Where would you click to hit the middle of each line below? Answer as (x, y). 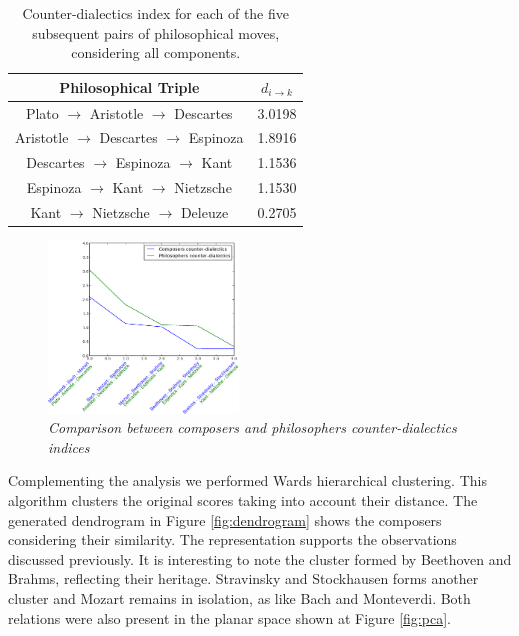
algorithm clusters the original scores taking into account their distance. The (243, 500)
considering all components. (156, 52)
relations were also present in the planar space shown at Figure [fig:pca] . (229, 617)
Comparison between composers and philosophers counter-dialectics (252, 427)
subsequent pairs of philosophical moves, (156, 32)
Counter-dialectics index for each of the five (155, 13)
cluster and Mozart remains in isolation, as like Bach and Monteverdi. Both (239, 597)
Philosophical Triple (129, 86)
